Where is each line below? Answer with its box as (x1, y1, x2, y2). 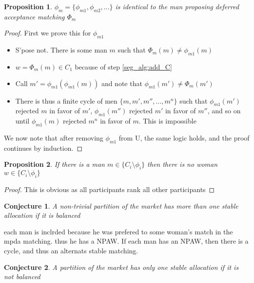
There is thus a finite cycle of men (15, 95, 117, 106)
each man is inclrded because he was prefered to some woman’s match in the (4, 226, 233, 236)
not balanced (4, 271, 40, 282)
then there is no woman (147, 159, 218, 169)
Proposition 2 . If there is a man (4, 159, 105, 169)
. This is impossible (138, 116, 196, 126)
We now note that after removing (4, 132, 103, 142)
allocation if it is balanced (4, 210, 80, 220)
